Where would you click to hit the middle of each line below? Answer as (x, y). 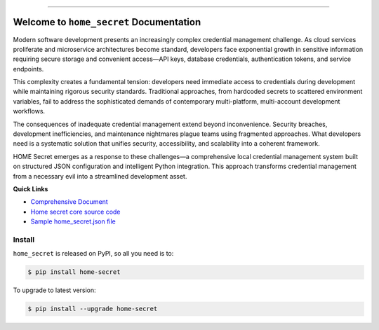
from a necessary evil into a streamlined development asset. (100, 176)
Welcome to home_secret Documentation (107, 22)
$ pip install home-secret (74, 272)
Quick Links (31, 188)
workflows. (29, 111)
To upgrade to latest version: (54, 290)
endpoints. (28, 69)
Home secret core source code (75, 212)
